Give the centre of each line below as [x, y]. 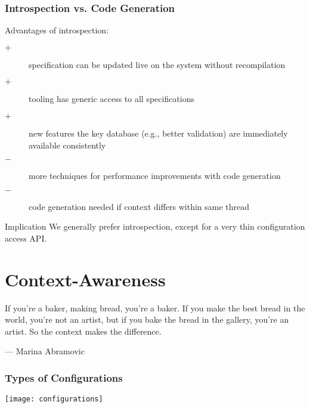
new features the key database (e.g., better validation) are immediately [158, 133]
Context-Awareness [85, 279]
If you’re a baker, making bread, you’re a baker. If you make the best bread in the [155, 307]
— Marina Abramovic [45, 351]
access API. [26, 238]
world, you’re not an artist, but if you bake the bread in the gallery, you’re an [147, 319]
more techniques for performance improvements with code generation [155, 176]
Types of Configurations [64, 377]
